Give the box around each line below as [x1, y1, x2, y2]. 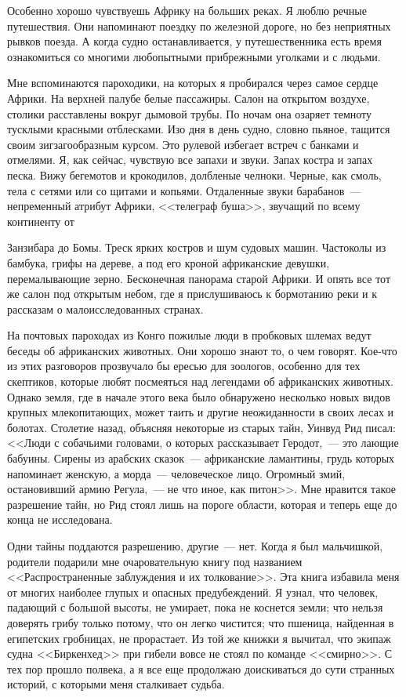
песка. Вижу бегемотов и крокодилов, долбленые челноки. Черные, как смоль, [7, 166, 382, 183]
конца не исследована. [7, 511, 113, 528]
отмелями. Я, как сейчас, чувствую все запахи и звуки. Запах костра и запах [7, 151, 373, 168]
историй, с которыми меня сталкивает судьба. [7, 676, 225, 692]
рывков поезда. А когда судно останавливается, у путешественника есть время [7, 33, 382, 49]
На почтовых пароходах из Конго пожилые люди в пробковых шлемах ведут [7, 327, 372, 343]
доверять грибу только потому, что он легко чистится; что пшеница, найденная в [7, 614, 394, 630]
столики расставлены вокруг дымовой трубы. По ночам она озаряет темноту [7, 105, 372, 122]
